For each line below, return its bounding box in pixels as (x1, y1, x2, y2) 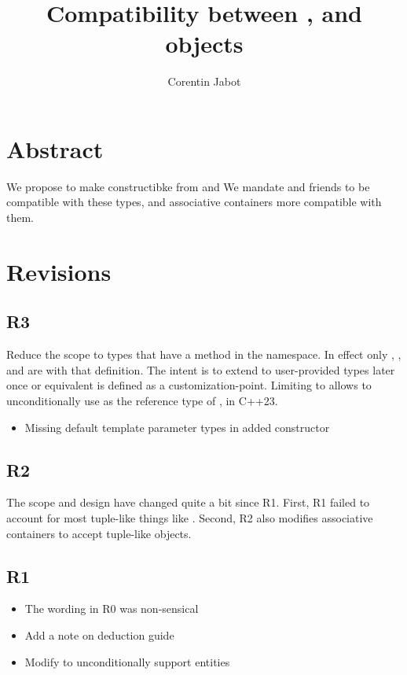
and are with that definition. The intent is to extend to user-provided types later (6, 361, 395, 378)
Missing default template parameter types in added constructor (24, 419, 330, 435)
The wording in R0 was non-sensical (24, 600, 199, 617)
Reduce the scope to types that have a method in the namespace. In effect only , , (6, 346, 401, 363)
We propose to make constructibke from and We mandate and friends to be (6, 178, 370, 194)
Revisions (6, 255, 112, 287)
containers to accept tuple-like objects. (6, 525, 192, 541)
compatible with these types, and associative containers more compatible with (6, 194, 382, 210)
